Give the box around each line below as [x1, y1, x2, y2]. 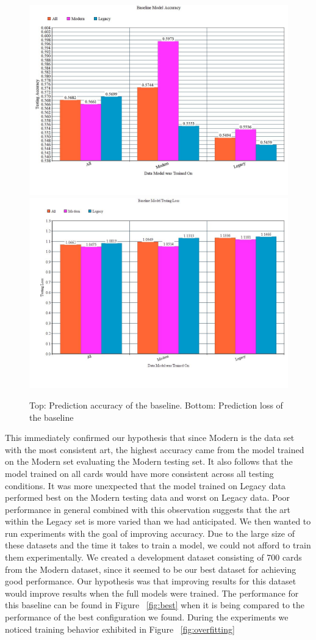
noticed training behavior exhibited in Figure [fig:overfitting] [5, 622, 235, 635]
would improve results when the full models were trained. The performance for [5, 586, 299, 599]
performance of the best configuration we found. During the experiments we [5, 611, 289, 624]
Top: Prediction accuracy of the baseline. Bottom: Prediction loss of [29, 398, 283, 411]
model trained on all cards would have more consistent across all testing [5, 467, 274, 479]
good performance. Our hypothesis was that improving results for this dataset [5, 575, 296, 587]
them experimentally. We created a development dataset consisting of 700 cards [5, 551, 302, 564]
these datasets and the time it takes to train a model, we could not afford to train [5, 539, 311, 551]
